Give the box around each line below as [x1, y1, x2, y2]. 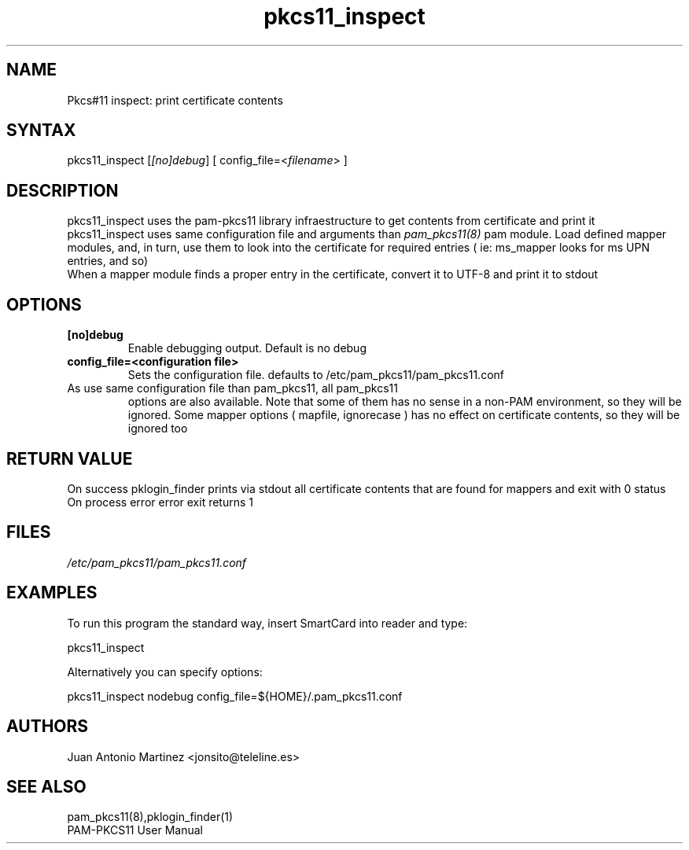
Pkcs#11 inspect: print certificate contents [67, 93, 283, 107]
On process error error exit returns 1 [67, 495, 254, 509]
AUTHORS [6, 716, 89, 737]
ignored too [127, 421, 188, 436]
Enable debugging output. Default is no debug [127, 341, 367, 355]
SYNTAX [6, 120, 76, 141]
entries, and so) [67, 254, 149, 268]
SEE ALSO [6, 776, 87, 797]
